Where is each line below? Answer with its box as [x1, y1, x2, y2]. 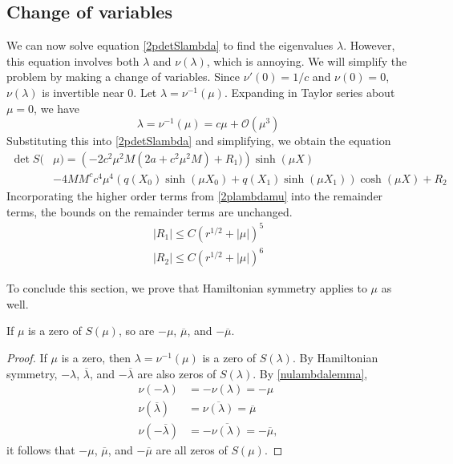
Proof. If [6, 349, 47, 365]
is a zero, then [61, 349, 131, 365]
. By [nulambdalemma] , [253, 365, 368, 381]
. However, [343, 37, 395, 54]
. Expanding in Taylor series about [224, 83, 395, 100]
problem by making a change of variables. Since [6, 68, 241, 85]
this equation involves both [6, 52, 140, 69]
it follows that [6, 441, 75, 458]
